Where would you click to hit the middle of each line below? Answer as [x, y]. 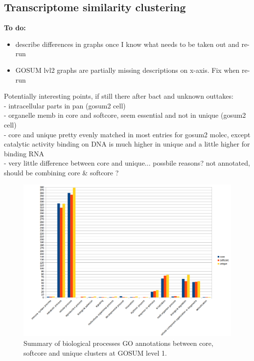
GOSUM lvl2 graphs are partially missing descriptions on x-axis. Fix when [127, 70]
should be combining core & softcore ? [61, 172]
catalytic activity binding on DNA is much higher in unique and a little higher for [127, 144]
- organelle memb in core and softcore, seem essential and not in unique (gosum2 [125, 115]
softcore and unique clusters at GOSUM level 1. [95, 352]
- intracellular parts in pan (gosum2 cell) [65, 105]
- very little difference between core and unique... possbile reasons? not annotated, [127, 163]
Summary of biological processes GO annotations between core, [118, 343]
